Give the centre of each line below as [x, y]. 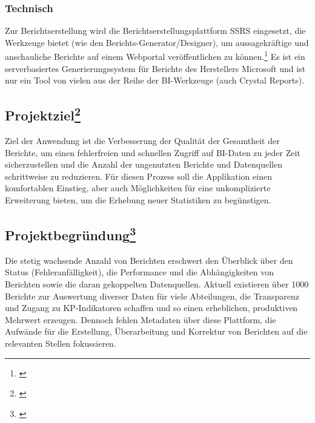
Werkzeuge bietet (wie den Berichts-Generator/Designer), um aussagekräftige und [157, 42]
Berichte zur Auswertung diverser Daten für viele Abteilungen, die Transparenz [152, 296]
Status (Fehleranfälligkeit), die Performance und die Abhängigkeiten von [139, 272]
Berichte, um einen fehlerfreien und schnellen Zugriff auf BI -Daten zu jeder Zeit [153, 152]
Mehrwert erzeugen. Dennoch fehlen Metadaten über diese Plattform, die [141, 319]
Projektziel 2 [43, 114]
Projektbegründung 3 [71, 234]
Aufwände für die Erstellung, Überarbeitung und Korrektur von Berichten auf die [156, 331]
